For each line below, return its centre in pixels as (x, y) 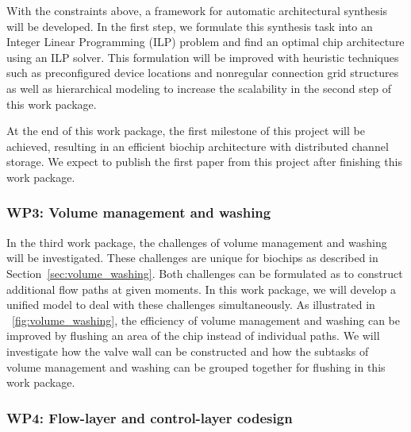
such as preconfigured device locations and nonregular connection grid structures (203, 73)
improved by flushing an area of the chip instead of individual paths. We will (193, 336)
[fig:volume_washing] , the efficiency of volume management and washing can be (206, 320)
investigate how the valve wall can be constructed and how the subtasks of (188, 351)
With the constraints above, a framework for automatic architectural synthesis (197, 10)
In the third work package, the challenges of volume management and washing (197, 242)
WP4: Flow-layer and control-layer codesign (150, 417)
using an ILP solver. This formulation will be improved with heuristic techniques (203, 57)
